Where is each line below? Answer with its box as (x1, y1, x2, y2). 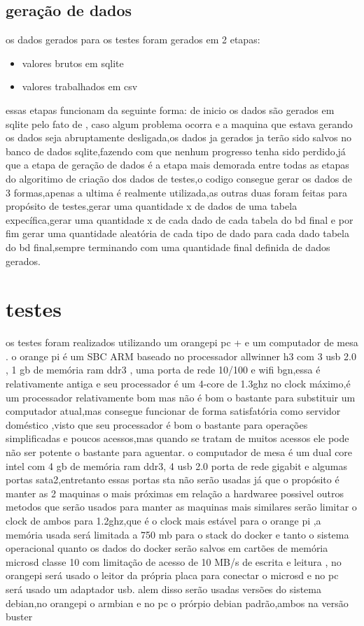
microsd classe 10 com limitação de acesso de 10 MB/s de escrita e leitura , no (6, 554, 342, 569)
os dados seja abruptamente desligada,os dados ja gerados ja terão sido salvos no (6, 130, 351, 145)
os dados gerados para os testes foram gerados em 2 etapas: (6, 32, 260, 47)
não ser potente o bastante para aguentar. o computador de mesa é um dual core (6, 444, 353, 459)
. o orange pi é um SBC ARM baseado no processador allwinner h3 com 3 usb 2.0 (6, 348, 356, 363)
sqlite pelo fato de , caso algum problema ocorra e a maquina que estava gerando (6, 116, 353, 131)
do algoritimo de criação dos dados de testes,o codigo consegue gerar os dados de (6, 171, 352, 185)
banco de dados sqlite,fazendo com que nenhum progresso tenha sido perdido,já (6, 143, 346, 158)
